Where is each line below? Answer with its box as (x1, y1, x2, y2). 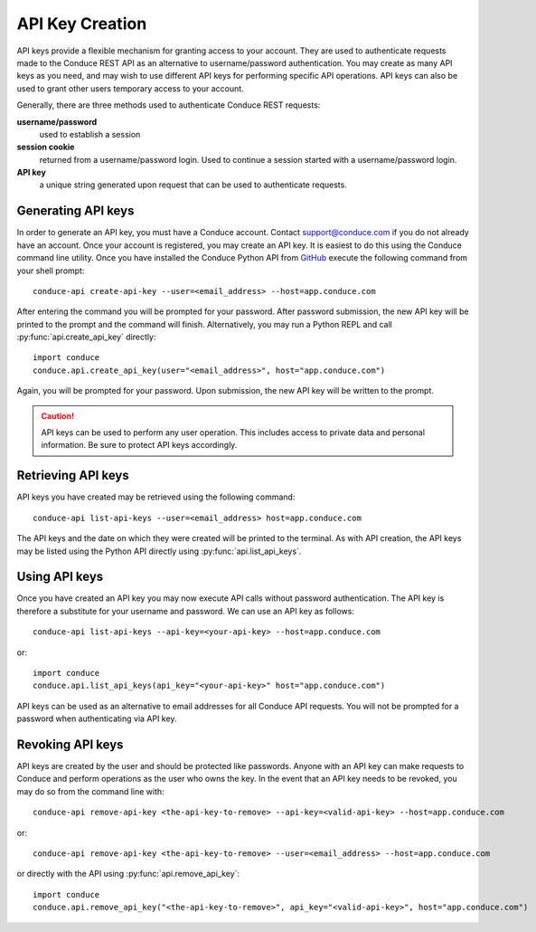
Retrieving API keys (16, 468, 130, 483)
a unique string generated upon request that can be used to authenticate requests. (39, 179, 347, 190)
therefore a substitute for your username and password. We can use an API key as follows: (16, 605, 354, 616)
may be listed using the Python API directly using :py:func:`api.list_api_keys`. (16, 546, 302, 556)
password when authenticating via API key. (16, 713, 177, 724)
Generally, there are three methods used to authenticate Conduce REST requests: (16, 100, 321, 110)
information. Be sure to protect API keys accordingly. (41, 440, 238, 451)
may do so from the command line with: (16, 785, 165, 796)
